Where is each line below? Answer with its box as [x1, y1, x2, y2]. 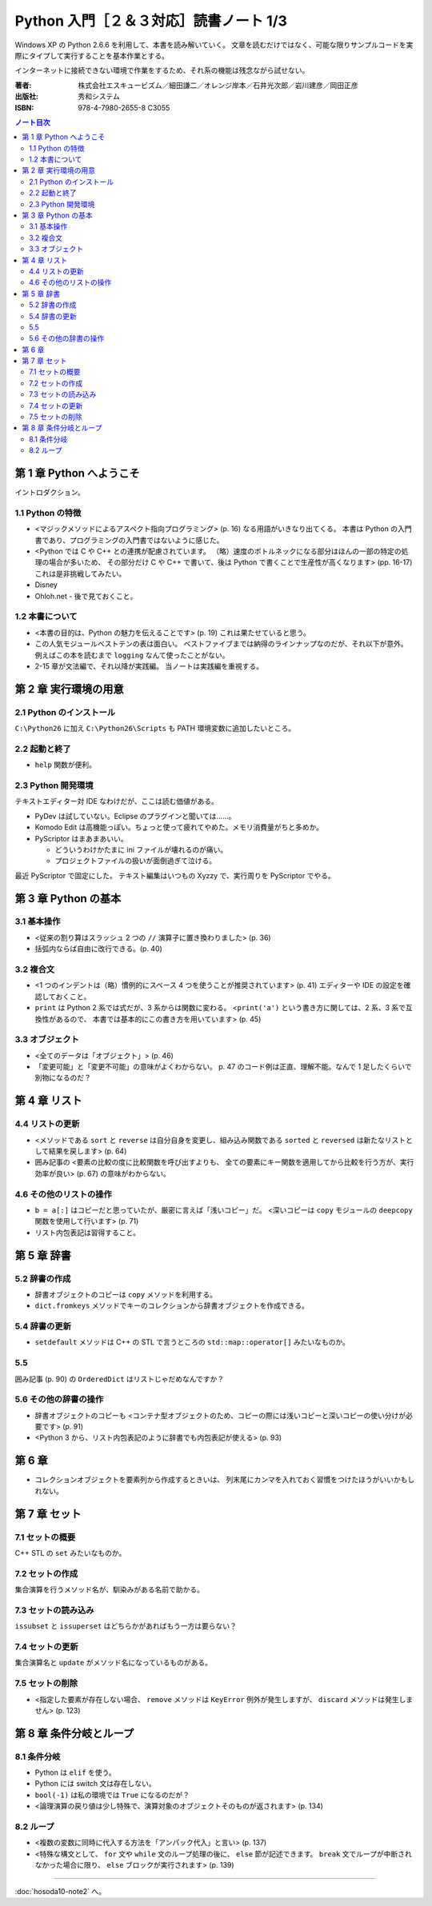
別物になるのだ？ [34, 1073, 91, 1083]
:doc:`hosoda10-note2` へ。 [14, 1886, 106, 1896]
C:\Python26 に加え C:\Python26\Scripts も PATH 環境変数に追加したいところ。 [14, 724, 296, 733]
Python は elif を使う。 [34, 1768, 116, 1777]
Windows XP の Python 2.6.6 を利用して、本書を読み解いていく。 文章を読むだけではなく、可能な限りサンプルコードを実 [14, 40, 414, 50]
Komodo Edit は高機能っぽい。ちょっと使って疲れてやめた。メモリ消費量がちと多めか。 [34, 822, 324, 832]
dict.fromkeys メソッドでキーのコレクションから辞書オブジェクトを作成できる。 [34, 1301, 310, 1311]
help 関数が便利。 [34, 760, 96, 769]
